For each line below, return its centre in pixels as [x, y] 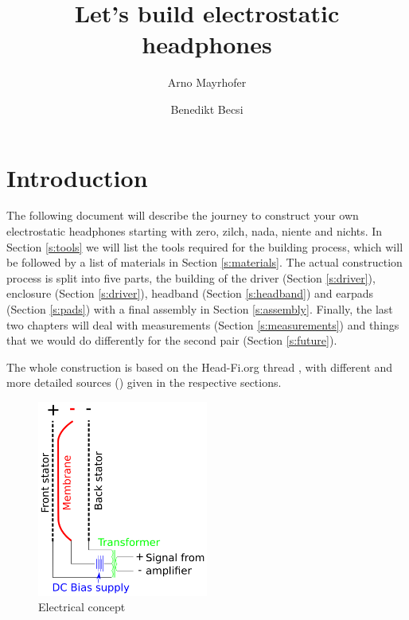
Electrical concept [82, 607]
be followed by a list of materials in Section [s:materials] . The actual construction [204, 262]
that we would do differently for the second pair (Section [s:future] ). [172, 340]
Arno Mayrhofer [207, 82]
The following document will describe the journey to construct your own [183, 215]
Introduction [77, 177]
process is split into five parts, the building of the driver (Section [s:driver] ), [191, 277]
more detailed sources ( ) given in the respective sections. [144, 382]
